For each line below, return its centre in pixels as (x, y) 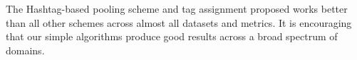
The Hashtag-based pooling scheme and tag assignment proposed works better (177, 8)
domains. (25, 50)
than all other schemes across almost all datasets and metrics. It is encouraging (179, 22)
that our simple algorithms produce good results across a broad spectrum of (172, 36)
